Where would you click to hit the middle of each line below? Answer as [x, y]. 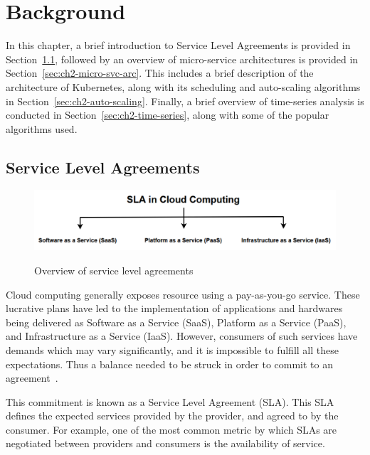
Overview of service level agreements [114, 270]
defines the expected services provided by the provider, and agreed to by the [172, 416]
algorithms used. [42, 128]
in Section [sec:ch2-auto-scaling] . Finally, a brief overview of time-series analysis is [185, 101]
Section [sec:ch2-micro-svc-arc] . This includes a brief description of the [160, 73]
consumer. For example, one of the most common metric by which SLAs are [171, 429]
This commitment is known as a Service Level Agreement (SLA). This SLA [170, 401]
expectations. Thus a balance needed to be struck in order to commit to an [169, 364]
